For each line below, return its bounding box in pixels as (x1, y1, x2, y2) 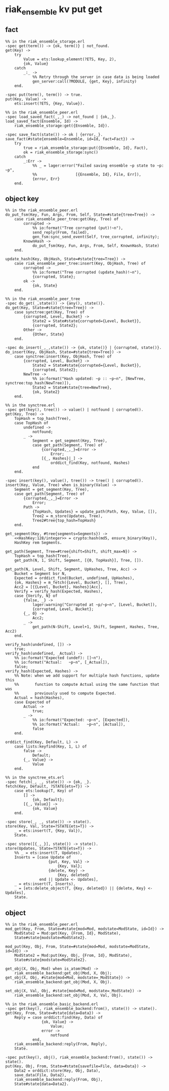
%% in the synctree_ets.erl (5, 775, 65, 781)
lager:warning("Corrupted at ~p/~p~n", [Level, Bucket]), (32, 602, 157, 607)
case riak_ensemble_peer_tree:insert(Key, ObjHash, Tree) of (14, 261, 146, 266)
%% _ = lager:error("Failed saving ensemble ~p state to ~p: (32, 163, 164, 168)
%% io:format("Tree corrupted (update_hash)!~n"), (32, 270, 142, 275)
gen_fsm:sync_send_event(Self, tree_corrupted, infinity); (32, 235, 159, 240)
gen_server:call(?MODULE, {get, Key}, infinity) (32, 79, 137, 84)
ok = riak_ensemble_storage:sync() (23, 149, 99, 155)
